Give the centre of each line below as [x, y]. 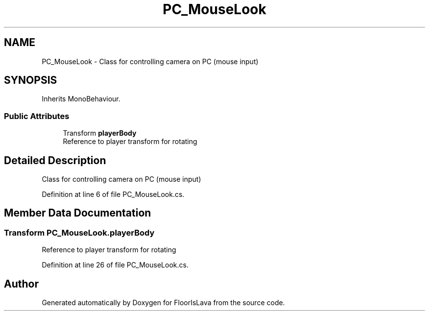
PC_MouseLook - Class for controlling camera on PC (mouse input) [150, 61]
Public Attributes [37, 116]
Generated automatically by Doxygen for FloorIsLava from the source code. [163, 303]
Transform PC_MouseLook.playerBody [79, 232]
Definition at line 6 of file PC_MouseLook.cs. [113, 194]
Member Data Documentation [78, 213]
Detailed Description [55, 160]
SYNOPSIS [31, 80]
